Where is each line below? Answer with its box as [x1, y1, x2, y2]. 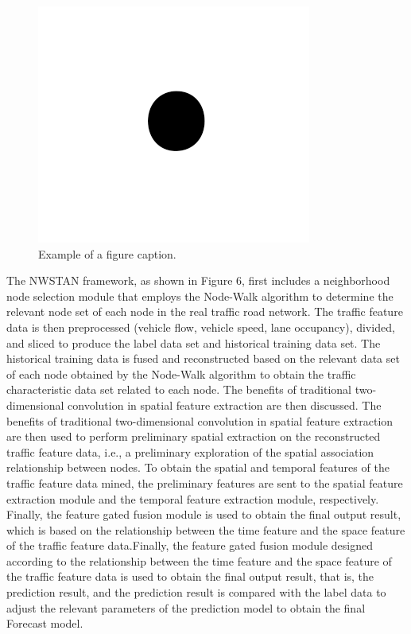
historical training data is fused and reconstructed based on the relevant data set [6, 350, 400, 367]
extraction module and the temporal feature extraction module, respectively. [6, 490, 379, 507]
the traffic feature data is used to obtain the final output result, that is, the [6, 568, 374, 585]
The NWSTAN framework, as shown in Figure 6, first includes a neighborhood [6, 272, 390, 289]
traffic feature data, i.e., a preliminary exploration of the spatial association [6, 443, 374, 460]
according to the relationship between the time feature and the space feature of [6, 552, 392, 569]
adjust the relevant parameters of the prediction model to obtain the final [6, 599, 366, 616]
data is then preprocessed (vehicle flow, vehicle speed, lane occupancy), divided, [6, 318, 395, 335]
